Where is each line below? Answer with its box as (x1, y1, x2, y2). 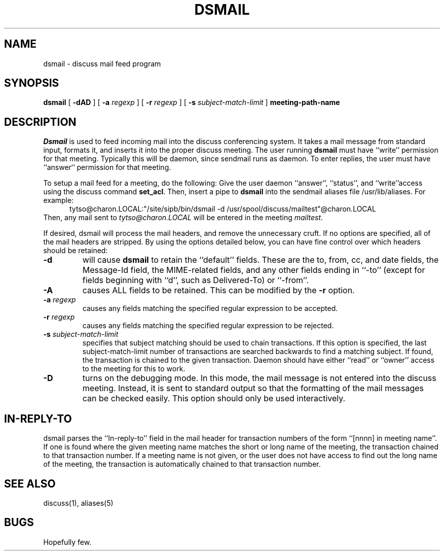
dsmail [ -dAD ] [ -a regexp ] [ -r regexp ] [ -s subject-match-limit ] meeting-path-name (43, 98, 340, 107)
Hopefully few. (43, 537, 92, 546)
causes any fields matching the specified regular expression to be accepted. (82, 304, 338, 313)
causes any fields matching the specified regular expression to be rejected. (82, 321, 334, 330)
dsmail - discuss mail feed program (43, 59, 161, 68)
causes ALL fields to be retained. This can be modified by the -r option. (82, 285, 355, 296)
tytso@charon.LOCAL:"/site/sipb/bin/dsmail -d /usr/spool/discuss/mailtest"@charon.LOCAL (69, 204, 376, 214)
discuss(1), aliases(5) (43, 498, 114, 507)
